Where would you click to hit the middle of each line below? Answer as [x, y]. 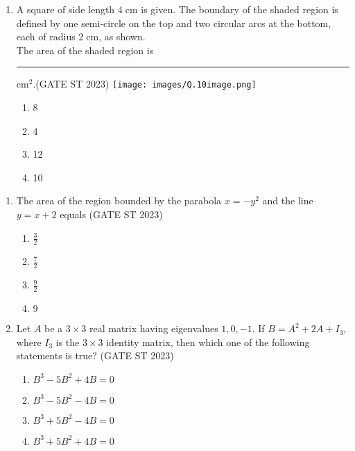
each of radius [46, 36]
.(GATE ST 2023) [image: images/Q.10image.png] [145, 84]
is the [68, 342]
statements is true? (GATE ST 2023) [95, 355]
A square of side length [66, 9]
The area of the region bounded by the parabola [119, 200]
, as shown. [122, 36]
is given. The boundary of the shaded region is [240, 9]
